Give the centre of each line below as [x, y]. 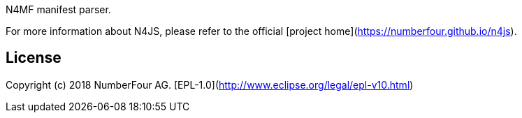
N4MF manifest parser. [58, 9]
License [34, 58]
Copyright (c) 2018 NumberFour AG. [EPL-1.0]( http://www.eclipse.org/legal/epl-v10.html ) [210, 84]
